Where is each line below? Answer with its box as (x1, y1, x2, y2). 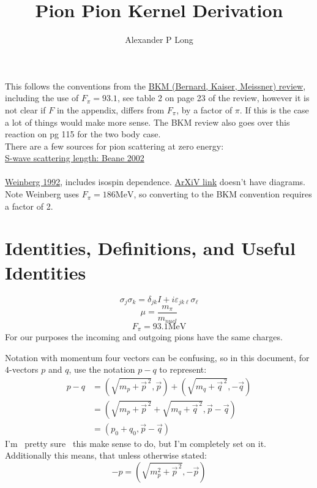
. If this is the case (239, 103, 309, 116)
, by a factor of (176, 103, 233, 116)
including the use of (5, 91, 79, 104)
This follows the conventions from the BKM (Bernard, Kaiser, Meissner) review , (5, 79, 306, 92)
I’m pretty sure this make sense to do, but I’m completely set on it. (5, 437, 267, 449)
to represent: (159, 363, 207, 376)
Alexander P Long (125, 33, 193, 46)
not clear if (5, 103, 46, 116)
